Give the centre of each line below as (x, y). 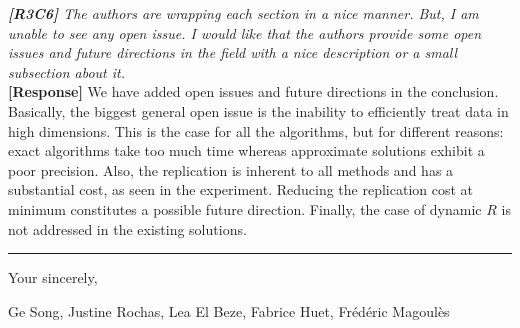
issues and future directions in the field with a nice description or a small (233, 52)
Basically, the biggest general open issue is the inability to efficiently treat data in (258, 110)
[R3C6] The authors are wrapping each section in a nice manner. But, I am (243, 13)
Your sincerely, (53, 277)
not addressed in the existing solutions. (127, 228)
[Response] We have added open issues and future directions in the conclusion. (253, 91)
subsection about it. (67, 71)
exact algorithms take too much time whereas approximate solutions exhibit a (246, 150)
